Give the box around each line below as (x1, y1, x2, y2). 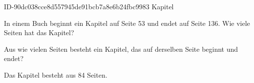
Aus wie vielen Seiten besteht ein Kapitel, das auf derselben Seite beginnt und (4, 43, 238, 54)
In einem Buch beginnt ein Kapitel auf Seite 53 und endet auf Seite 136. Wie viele (4, 18, 250, 28)
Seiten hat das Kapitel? (4, 27, 74, 38)
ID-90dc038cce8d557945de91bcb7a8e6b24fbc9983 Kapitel (4, 1, 174, 11)
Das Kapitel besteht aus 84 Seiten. (4, 69, 107, 80)
